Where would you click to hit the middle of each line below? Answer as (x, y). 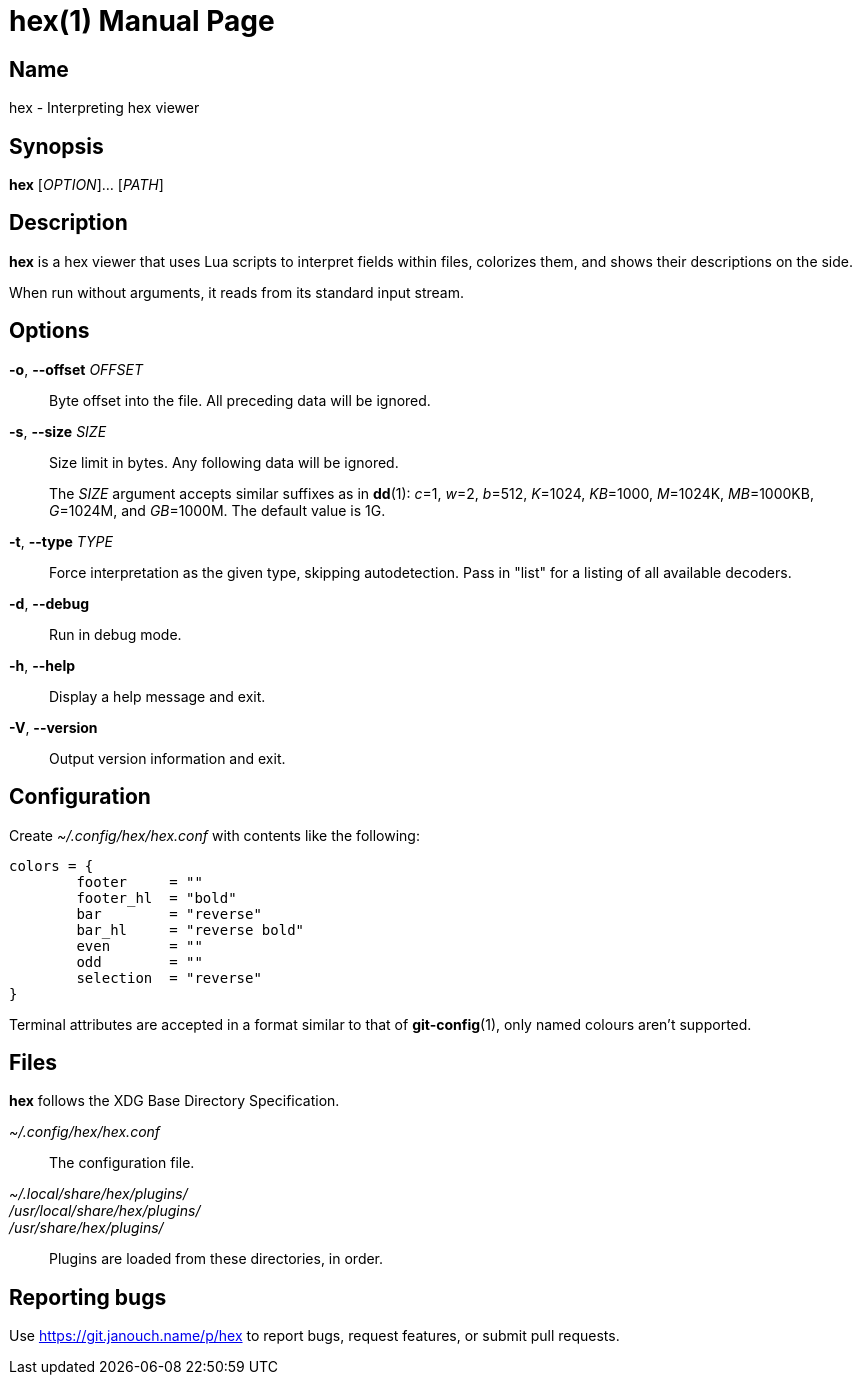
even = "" (139, 945)
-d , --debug (49, 603)
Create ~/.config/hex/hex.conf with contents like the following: (214, 835)
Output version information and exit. (167, 758)
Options (49, 331)
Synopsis (56, 146)
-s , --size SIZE (58, 431)
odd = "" (139, 961)
